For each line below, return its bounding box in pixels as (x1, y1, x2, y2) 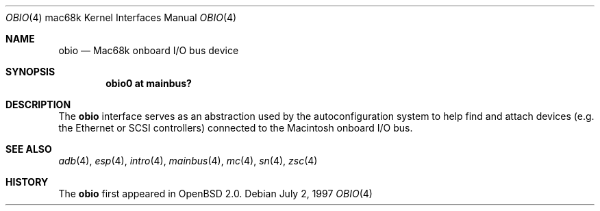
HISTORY (5, 176, 49, 188)
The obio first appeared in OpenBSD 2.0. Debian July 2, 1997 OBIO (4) (58, 188, 373, 199)
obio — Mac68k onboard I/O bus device (58, 45, 239, 56)
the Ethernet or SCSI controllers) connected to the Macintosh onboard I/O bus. (58, 122, 413, 134)
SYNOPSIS (5, 66, 55, 77)
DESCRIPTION (5, 99, 71, 110)
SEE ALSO (5, 143, 52, 155)
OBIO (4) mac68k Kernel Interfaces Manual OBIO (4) (5, 12, 237, 23)
